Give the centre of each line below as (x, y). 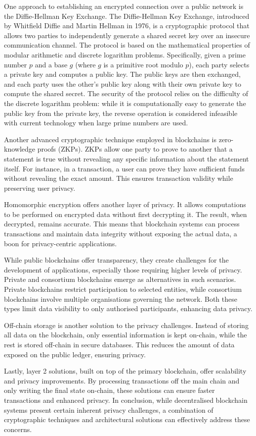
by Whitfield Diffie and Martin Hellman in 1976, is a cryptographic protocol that (127, 26)
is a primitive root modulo (143, 64)
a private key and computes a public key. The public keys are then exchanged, (122, 74)
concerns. (18, 429)
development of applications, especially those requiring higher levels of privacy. (123, 269)
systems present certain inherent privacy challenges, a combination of (109, 409)
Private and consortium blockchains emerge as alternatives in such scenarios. (120, 279)
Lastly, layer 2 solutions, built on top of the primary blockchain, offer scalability (125, 371)
